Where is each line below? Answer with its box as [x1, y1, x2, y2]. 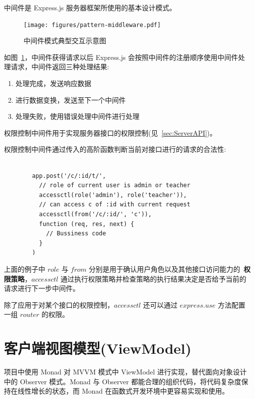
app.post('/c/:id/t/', [32, 172, 106, 179]
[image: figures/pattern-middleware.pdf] [24, 21, 161, 28]
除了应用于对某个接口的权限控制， [4, 299, 114, 310]
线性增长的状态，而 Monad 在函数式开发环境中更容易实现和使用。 [17, 386, 229, 396]
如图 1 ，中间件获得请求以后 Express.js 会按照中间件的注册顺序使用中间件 [4, 52, 238, 62]
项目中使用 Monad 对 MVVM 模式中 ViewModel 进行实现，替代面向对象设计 [4, 367, 247, 377]
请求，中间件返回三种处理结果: [10, 61, 109, 72]
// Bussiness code [46, 230, 106, 237]
